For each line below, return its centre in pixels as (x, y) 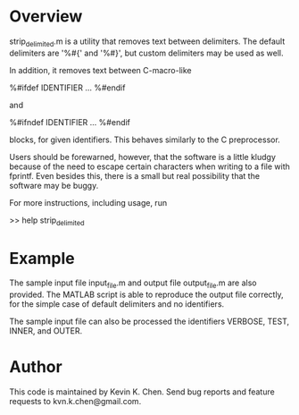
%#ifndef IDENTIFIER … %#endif (70, 122)
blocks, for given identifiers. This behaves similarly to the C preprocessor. (145, 140)
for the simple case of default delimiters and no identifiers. (117, 304)
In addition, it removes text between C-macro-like (100, 70)
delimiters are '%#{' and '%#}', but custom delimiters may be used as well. (146, 53)
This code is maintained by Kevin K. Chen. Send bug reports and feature (142, 392)
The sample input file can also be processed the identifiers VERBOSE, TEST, (149, 322)
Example (42, 258)
